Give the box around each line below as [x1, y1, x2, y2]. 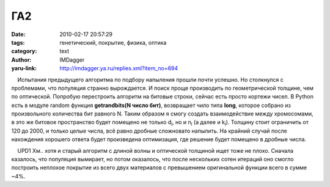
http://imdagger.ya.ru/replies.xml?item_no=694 [59, 65, 178, 72]
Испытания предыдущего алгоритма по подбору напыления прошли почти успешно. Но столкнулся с [17, 76, 284, 83]
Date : [11, 31, 26, 38]
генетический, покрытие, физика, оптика [59, 38, 167, 46]
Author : [11, 56, 32, 64]
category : [11, 48, 37, 55]
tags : [11, 38, 25, 46]
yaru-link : [11, 65, 37, 72]
